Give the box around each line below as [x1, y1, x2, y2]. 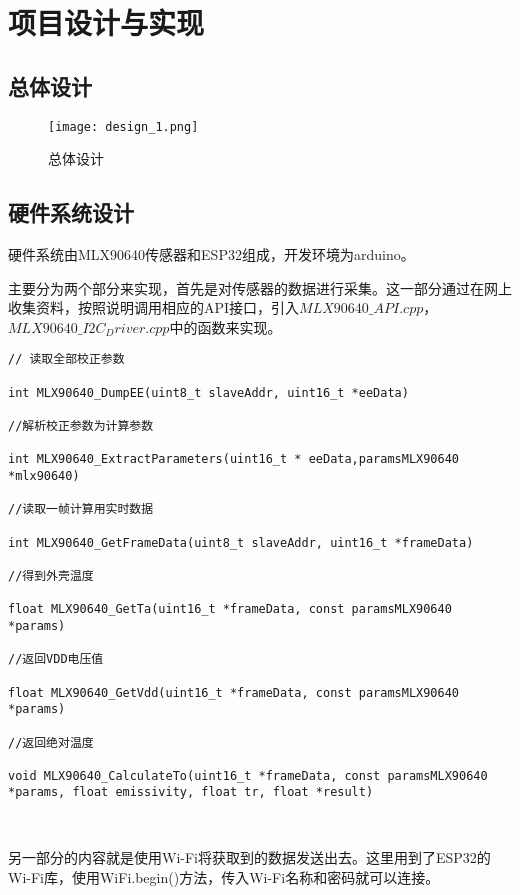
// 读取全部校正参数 [8, 352, 125, 367]
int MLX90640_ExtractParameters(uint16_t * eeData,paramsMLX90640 [8, 452, 460, 467]
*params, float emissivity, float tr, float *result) [8, 785, 374, 800]
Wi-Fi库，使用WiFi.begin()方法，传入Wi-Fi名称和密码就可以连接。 [8, 867, 440, 888]
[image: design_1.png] [48, 119, 199, 134]
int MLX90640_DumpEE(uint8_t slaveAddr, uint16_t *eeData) [8, 385, 409, 400]
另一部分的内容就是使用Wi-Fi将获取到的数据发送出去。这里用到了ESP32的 [8, 847, 491, 868]
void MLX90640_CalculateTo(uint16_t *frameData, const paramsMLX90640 [8, 768, 488, 783]
